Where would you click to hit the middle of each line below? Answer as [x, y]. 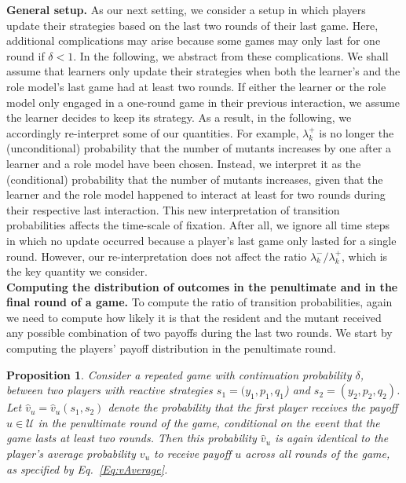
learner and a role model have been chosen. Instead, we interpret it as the [184, 163]
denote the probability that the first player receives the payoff [253, 407]
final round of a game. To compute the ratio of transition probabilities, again [199, 302]
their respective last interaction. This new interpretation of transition [173, 209]
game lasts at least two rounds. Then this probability [132, 438]
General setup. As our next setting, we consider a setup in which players [186, 9]
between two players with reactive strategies [110, 390]
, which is [365, 256]
